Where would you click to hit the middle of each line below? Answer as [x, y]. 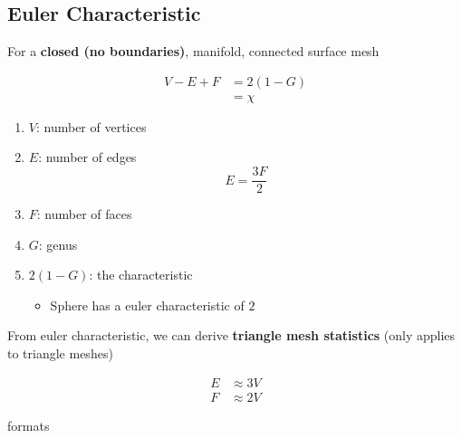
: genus [58, 244]
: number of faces [84, 214]
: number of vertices [91, 126]
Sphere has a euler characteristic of [147, 305]
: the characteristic [141, 275]
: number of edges [87, 157]
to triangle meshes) [60, 353]
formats [29, 425]
